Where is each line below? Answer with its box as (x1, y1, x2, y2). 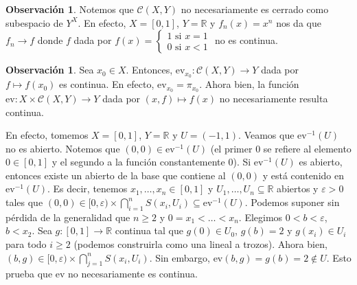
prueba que (5, 266, 53, 281)
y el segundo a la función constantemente (51, 155, 225, 169)
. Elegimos (238, 209, 283, 224)
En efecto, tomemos (5, 128, 89, 142)
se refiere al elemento (263, 141, 352, 155)
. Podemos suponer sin (244, 195, 340, 209)
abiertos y (277, 181, 319, 196)
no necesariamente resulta (219, 91, 328, 105)
